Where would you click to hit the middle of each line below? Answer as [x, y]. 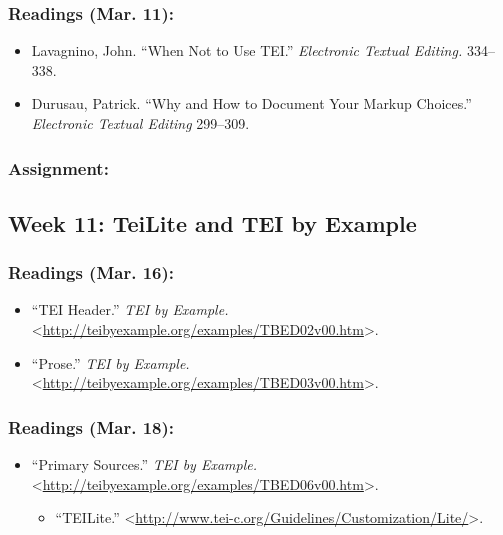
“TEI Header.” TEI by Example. [130, 309]
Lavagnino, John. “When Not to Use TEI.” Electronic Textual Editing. [247, 50]
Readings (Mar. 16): [91, 272]
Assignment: [58, 167]
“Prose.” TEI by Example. [110, 362]
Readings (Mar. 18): [91, 426]
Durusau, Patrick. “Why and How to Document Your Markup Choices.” [251, 103]
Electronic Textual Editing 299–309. [140, 123]
